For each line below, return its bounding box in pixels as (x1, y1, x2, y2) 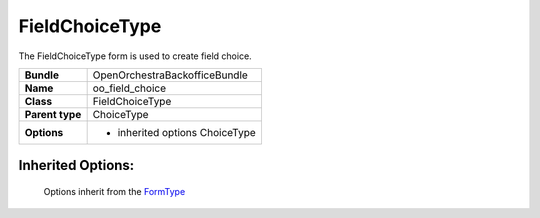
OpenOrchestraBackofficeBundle (92, 68, 249, 82)
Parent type (24, 107, 82, 121)
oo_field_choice (92, 81, 167, 95)
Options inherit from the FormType (43, 185, 186, 197)
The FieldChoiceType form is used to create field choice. (18, 50, 252, 62)
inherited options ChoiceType (117, 125, 257, 139)
